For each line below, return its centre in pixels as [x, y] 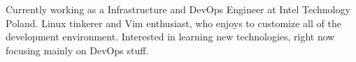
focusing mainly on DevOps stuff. [77, 50]
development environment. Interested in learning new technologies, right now [170, 37]
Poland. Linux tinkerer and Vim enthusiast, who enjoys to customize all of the [173, 23]
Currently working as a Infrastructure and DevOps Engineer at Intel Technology [178, 9]
